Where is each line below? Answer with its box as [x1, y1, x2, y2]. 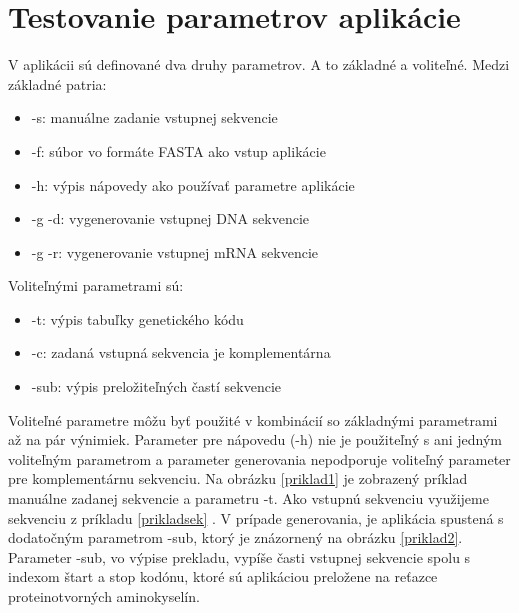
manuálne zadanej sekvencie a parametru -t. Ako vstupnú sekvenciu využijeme [8, 488, 489, 509]
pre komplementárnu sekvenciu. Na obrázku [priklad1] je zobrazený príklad [8, 468, 468, 489]
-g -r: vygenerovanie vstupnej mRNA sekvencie [31, 241, 319, 262]
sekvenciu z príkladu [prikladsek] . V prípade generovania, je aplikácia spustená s [8, 507, 504, 528]
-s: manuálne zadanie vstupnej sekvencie [31, 107, 278, 128]
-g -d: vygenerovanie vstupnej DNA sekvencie [31, 208, 310, 229]
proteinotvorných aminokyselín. [8, 586, 200, 606]
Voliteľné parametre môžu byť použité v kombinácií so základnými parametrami [8, 409, 498, 430]
